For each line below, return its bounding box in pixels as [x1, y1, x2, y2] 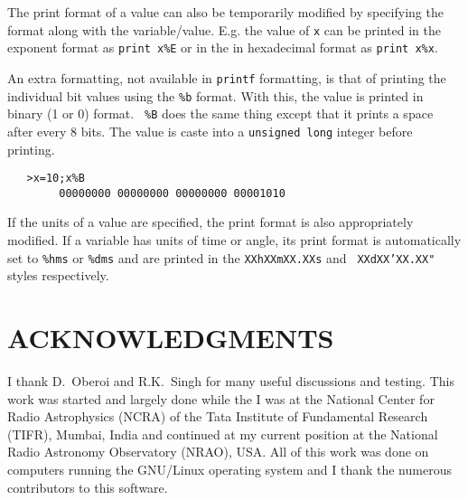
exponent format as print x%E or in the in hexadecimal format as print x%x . [7, 38, 438, 57]
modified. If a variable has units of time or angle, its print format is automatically [7, 231, 462, 250]
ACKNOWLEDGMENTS [7, 319, 334, 356]
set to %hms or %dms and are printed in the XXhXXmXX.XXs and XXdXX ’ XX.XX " [7, 248, 435, 267]
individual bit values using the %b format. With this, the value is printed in [7, 86, 424, 105]
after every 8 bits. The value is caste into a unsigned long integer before [7, 121, 413, 140]
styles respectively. [7, 266, 109, 285]
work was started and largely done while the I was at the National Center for [7, 389, 435, 408]
